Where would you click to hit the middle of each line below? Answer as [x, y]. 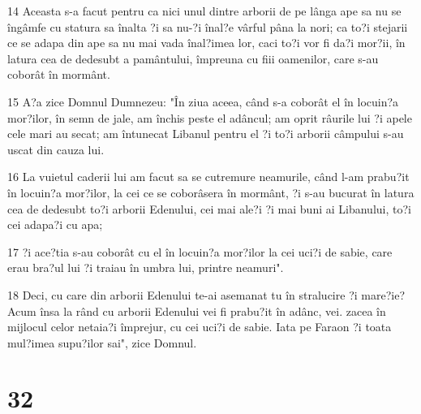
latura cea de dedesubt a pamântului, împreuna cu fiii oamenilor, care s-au [193, 58]
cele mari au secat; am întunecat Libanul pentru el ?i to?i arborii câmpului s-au [206, 134]
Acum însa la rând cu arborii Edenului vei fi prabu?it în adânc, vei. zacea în [197, 310]
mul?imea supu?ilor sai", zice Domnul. [102, 342]
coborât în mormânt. [59, 74]
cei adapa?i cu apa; [55, 224]
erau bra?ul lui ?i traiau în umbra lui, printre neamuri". [146, 267]
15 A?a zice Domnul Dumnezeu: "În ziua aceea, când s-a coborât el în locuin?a [203, 101]
